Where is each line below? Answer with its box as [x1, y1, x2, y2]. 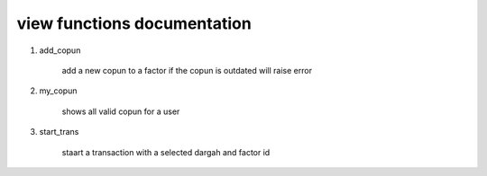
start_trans [39, 127, 79, 137]
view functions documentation [16, 13, 252, 33]
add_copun [39, 45, 81, 56]
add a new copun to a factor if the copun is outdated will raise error [61, 65, 313, 75]
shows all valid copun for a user [61, 106, 180, 117]
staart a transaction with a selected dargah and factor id [61, 146, 271, 157]
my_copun [39, 85, 78, 96]
